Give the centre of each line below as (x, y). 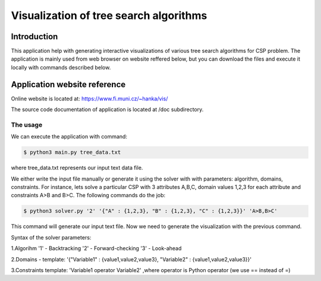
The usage (27, 125)
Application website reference (68, 84)
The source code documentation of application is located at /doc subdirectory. (107, 109)
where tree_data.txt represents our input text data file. (77, 168)
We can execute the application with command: (69, 137)
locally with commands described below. (61, 67)
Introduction (34, 37)
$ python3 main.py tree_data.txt (72, 152)
